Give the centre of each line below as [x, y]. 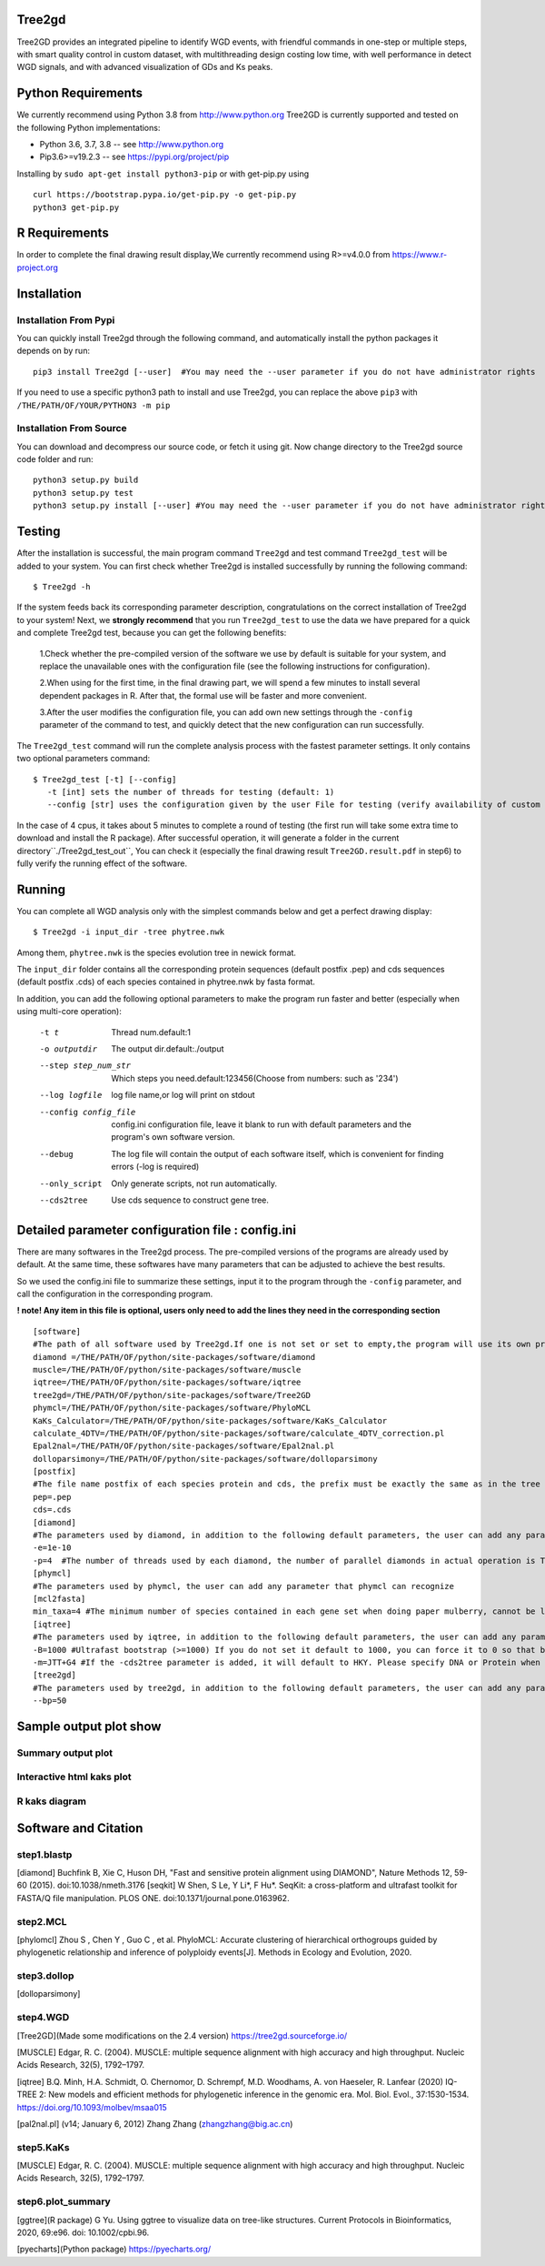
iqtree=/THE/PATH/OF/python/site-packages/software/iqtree [167, 1382]
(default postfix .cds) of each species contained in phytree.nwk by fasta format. [166, 982]
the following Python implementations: [89, 127]
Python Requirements [79, 93]
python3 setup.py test [84, 493]
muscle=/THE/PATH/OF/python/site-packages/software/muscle [167, 1370]
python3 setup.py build [86, 480]
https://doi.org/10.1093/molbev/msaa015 [92, 2107]
